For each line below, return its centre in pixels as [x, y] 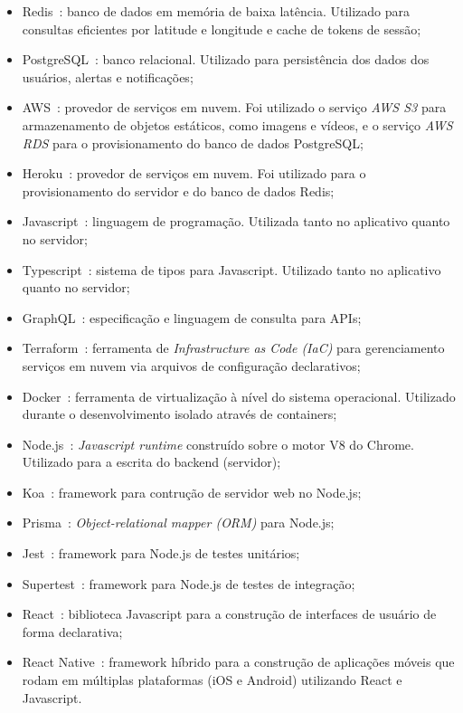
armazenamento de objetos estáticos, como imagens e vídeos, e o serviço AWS [237, 124]
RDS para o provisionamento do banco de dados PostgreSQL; [193, 143]
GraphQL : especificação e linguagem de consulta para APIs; [192, 317]
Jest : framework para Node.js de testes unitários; [161, 553]
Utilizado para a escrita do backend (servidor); [151, 462]
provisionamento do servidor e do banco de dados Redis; [178, 190]
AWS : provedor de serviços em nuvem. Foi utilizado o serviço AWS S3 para [234, 107]
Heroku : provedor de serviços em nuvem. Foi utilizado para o [194, 173]
